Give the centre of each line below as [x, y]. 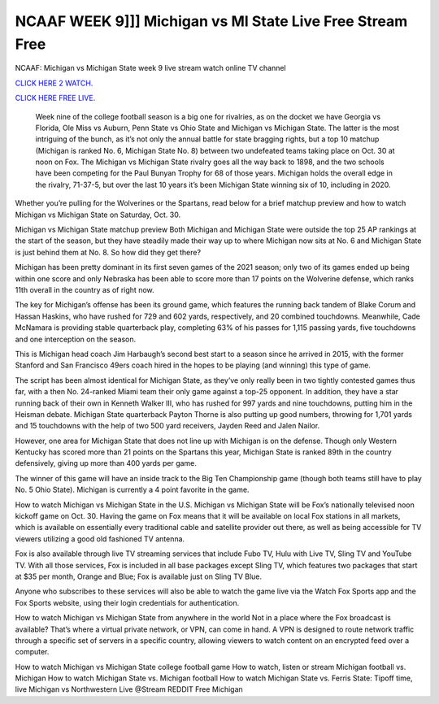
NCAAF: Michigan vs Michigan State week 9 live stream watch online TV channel [150, 68]
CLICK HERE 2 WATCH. [54, 83]
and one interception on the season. [76, 339]
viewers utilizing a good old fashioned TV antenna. [100, 539]
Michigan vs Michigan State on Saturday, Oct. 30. [98, 215]
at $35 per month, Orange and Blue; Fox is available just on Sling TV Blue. [139, 576]
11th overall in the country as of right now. [85, 289]
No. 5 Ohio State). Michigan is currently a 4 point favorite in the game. [132, 490]
